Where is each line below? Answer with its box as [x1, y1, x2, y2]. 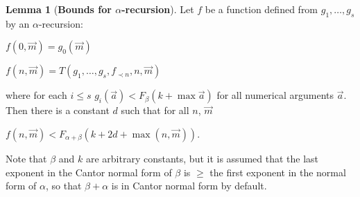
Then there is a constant [6, 103, 110, 118]
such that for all [121, 103, 189, 118]
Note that [6, 151, 47, 165]
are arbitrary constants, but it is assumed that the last [85, 151, 319, 165]
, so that [46, 178, 82, 193]
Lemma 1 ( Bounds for [6, 2, 112, 16]
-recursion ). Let [121, 2, 194, 16]
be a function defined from [205, 2, 318, 16]
